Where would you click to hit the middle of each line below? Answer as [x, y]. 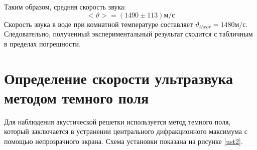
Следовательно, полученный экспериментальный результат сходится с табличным [128, 34]
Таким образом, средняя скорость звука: [65, 6]
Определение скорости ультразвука [119, 78]
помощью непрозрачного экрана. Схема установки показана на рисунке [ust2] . [123, 141]
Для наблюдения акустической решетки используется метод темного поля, [117, 121]
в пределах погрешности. [42, 43]
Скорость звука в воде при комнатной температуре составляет [99, 24]
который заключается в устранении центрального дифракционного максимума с [126, 131]
